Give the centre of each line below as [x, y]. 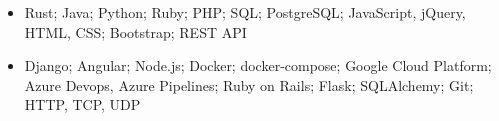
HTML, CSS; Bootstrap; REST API [135, 31]
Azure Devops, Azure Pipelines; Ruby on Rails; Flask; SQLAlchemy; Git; [249, 84]
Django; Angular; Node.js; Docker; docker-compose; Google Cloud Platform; [258, 65]
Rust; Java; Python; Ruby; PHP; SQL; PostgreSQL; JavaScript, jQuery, [245, 12]
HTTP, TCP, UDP [82, 104]
